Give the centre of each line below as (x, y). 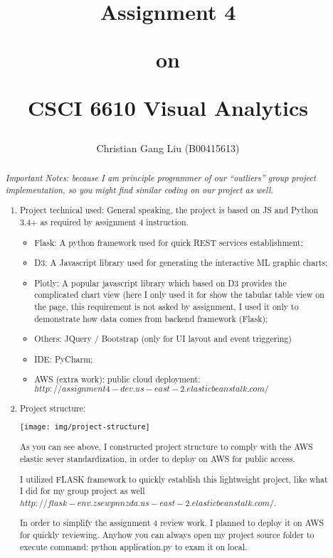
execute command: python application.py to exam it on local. (134, 546)
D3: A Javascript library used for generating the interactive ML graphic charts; (181, 263)
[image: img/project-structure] (85, 427)
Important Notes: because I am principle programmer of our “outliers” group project (160, 178)
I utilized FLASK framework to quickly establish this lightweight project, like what (174, 479)
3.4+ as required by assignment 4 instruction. (104, 222)
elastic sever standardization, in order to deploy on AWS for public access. (158, 459)
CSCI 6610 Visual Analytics (168, 107)
